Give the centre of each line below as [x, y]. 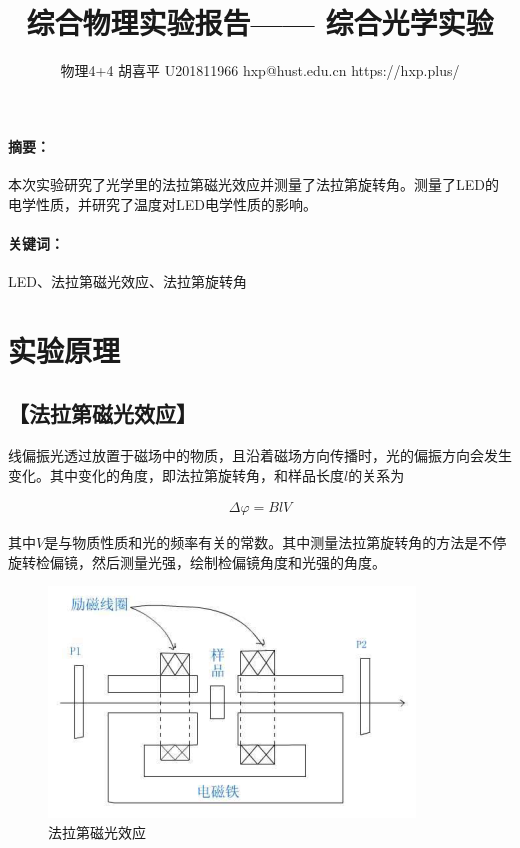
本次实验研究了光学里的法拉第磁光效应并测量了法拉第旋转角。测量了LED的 [253, 183]
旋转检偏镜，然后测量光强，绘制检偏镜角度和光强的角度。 [197, 561]
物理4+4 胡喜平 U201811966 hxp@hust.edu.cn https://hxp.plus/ [260, 70]
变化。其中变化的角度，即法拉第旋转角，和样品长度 [176, 474]
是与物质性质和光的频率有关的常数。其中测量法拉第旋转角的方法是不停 [275, 542]
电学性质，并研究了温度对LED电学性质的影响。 [162, 203]
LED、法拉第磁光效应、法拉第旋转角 [127, 280]
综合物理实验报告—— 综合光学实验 [260, 22]
